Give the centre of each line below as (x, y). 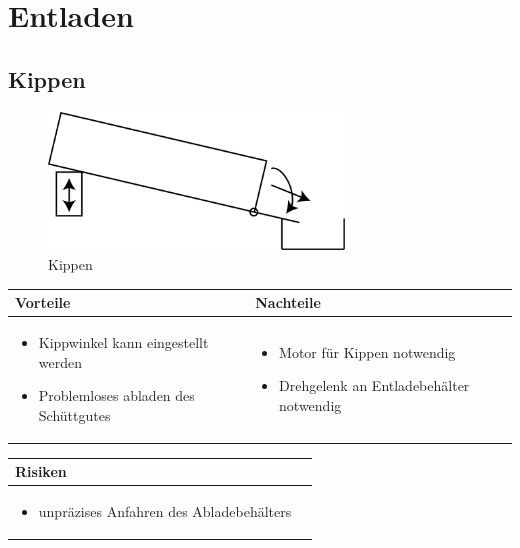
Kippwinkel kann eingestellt (123, 342)
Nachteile (288, 302)
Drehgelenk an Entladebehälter (374, 385)
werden (60, 361)
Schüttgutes (74, 414)
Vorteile (43, 302)
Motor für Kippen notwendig (367, 351)
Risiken (41, 471)
